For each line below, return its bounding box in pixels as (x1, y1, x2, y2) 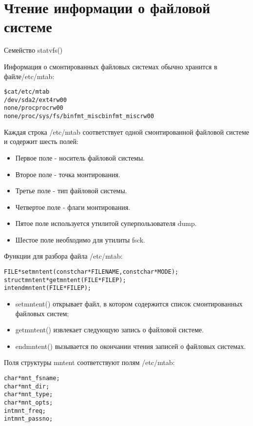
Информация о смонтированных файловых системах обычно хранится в (4, 61, 217, 71)
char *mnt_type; (4, 391, 53, 398)
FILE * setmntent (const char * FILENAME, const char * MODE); (4, 268, 179, 276)
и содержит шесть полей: (4, 136, 78, 146)
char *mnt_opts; (4, 399, 53, 406)
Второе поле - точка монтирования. (15, 169, 120, 179)
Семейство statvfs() (4, 45, 63, 55)
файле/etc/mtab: (4, 71, 55, 81)
